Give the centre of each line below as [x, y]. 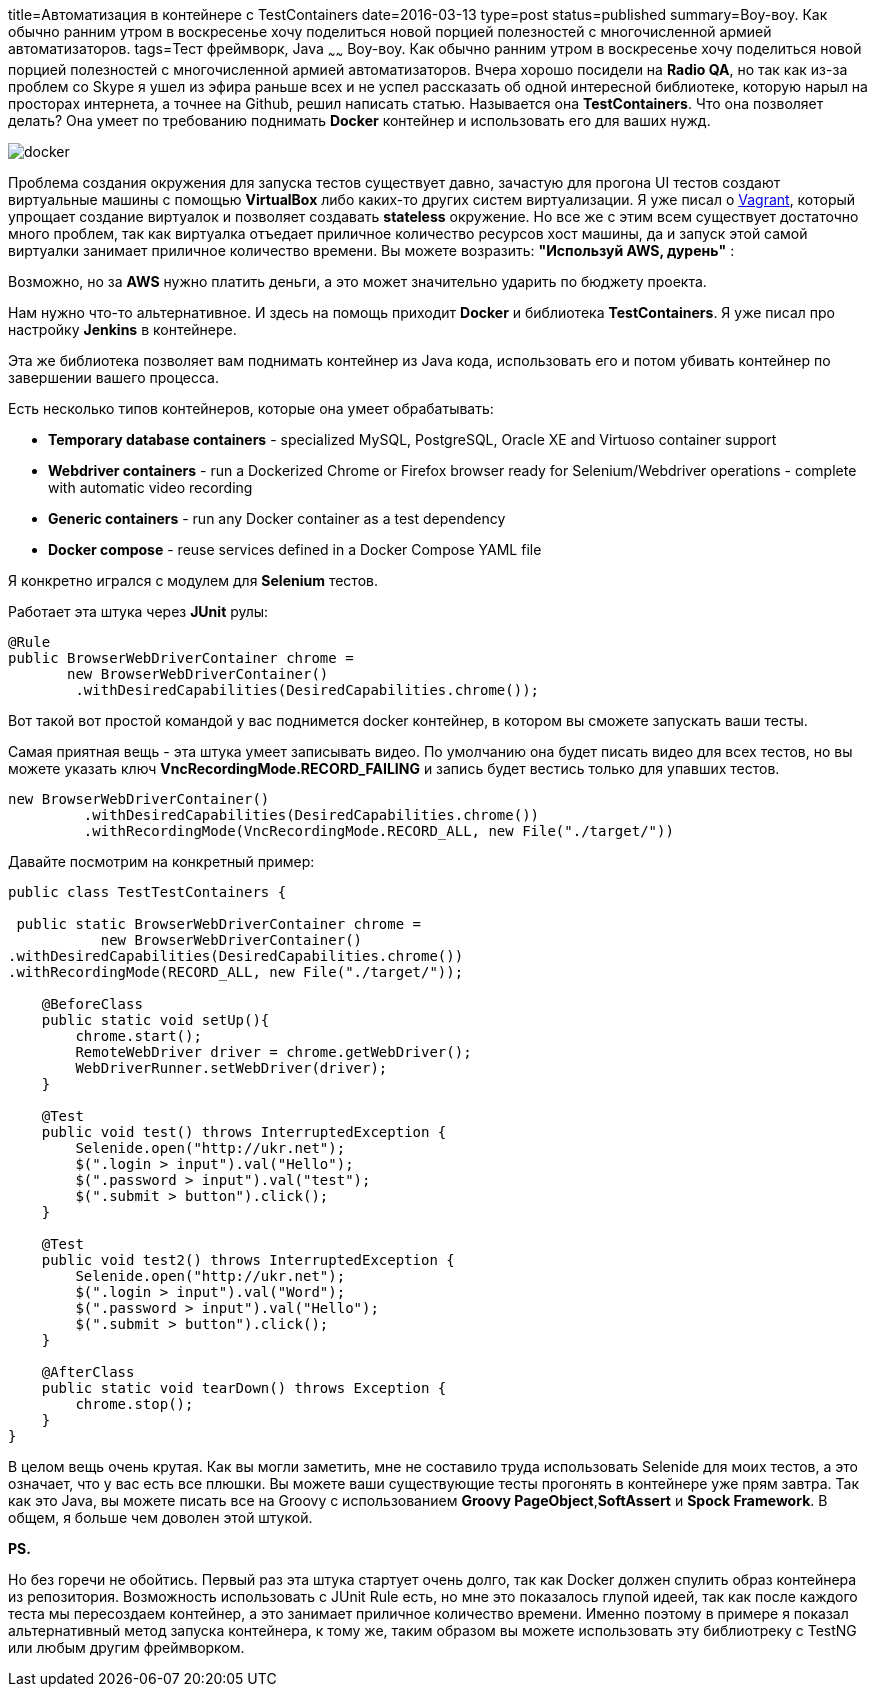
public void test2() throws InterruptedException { [248, 1259]
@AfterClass [88, 1371]
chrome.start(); [138, 1035]
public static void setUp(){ [155, 1019]
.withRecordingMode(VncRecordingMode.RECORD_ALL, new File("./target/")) [378, 830]
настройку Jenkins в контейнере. [122, 329]
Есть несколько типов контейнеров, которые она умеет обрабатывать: [251, 408]
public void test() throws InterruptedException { [244, 1131]
